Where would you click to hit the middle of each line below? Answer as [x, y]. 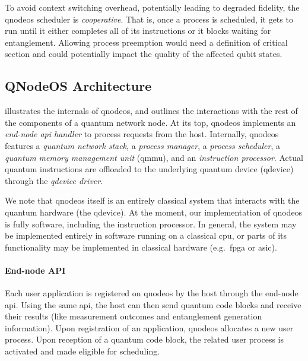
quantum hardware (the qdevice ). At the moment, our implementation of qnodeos [154, 212]
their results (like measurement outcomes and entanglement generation [134, 316]
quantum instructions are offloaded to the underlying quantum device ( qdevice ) [149, 169]
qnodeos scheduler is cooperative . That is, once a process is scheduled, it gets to [149, 19]
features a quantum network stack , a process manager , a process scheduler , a [142, 145]
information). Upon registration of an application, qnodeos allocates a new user [149, 327]
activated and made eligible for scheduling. [82, 351]
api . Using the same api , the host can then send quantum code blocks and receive [153, 304]
